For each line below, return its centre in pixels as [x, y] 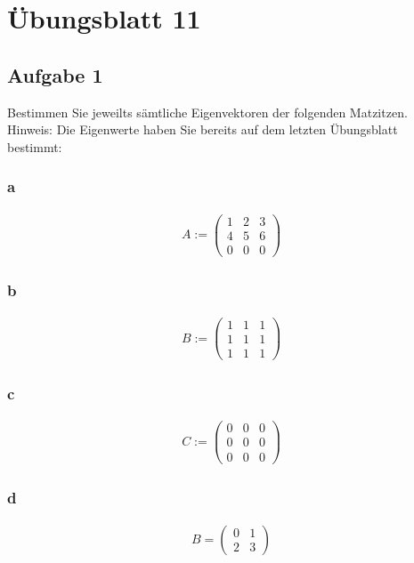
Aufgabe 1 [55, 74]
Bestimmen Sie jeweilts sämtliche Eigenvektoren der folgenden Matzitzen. [207, 112]
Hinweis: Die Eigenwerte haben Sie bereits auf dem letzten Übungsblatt [203, 129]
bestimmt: [35, 146]
